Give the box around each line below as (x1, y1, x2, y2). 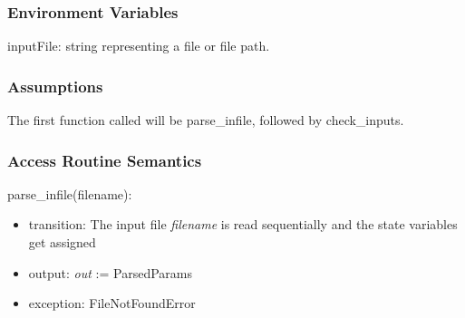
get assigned (28, 233, 96, 252)
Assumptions (7, 74, 103, 97)
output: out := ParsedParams (28, 263, 192, 282)
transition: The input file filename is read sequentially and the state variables (28, 215, 458, 234)
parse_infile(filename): (7, 184, 132, 203)
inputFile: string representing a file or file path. (7, 36, 270, 55)
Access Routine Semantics (7, 149, 202, 171)
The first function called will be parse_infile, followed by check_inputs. (7, 111, 404, 130)
